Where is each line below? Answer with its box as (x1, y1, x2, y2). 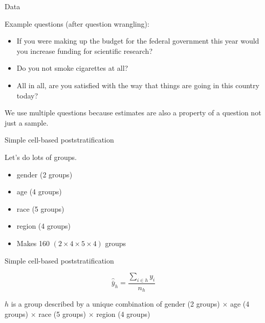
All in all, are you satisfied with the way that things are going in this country (16, 79, 259, 90)
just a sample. (5, 117, 49, 128)
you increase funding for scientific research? (16, 45, 153, 56)
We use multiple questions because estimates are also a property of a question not (5, 107, 261, 118)
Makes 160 (16, 237, 50, 248)
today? (16, 90, 38, 100)
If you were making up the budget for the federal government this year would (16, 35, 259, 46)
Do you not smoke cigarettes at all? (16, 63, 128, 73)
